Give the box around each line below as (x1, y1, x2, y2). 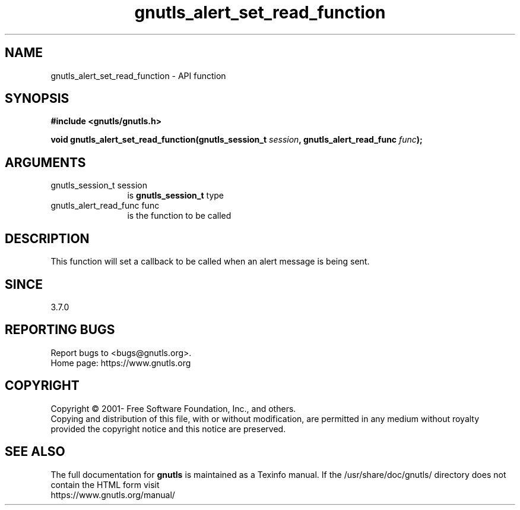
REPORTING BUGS (5, 322, 115, 338)
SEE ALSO (5, 444, 65, 459)
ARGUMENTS (5, 155, 86, 170)
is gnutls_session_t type (127, 190, 224, 201)
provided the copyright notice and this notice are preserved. (50, 423, 286, 434)
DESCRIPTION (5, 231, 90, 246)
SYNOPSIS (5, 91, 69, 106)
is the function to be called (127, 210, 232, 221)
